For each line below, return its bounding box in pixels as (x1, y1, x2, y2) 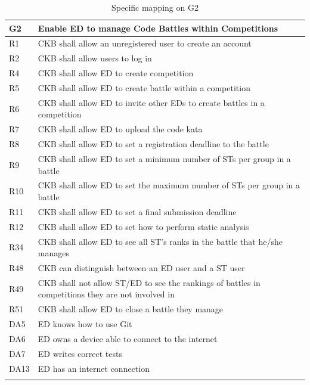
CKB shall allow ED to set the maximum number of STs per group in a (38, 179, 300, 191)
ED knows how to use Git (38, 318, 132, 330)
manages (38, 247, 69, 259)
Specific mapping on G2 (111, 1, 199, 13)
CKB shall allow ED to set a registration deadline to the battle (38, 138, 269, 150)
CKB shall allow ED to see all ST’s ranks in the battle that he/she (38, 235, 283, 247)
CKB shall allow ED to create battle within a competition (38, 81, 250, 94)
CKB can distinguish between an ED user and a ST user (38, 261, 245, 274)
